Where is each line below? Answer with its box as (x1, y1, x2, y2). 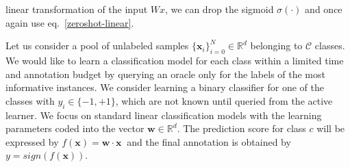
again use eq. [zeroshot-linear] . (5, 15, 134, 29)
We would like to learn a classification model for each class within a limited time (5, 53, 344, 67)
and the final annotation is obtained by (127, 134, 291, 149)
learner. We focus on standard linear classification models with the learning (5, 107, 322, 122)
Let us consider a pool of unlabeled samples (5, 38, 189, 53)
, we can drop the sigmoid (165, 2, 274, 16)
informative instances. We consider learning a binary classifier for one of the (5, 80, 324, 94)
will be (316, 121, 345, 136)
